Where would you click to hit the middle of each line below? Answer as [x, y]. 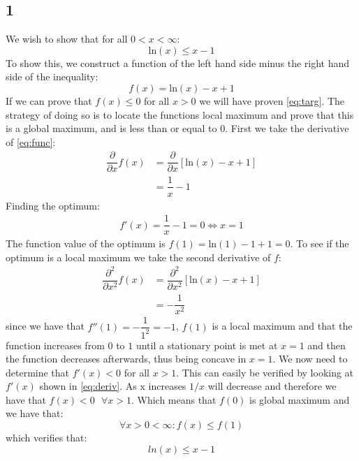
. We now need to [310, 359]
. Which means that [174, 399]
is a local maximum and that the [282, 326]
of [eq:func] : [31, 141]
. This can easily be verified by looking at [265, 372]
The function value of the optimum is [86, 243]
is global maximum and [300, 399]
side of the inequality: [52, 76]
